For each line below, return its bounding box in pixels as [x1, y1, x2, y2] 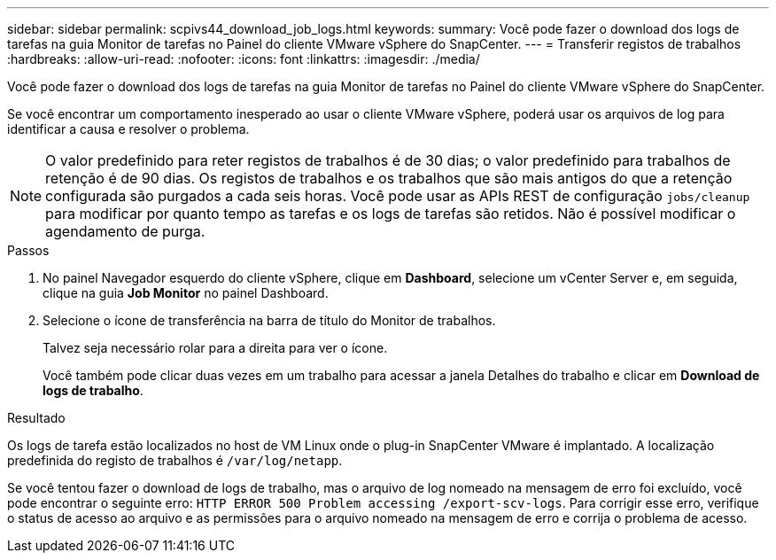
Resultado [7, 410, 66, 425]
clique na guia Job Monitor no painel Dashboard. [43, 285, 329, 300]
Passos [7, 243, 50, 258]
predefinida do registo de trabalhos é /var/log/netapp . [7, 453, 343, 468]
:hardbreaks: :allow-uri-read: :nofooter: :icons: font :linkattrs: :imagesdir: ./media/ [7, 51, 480, 66]
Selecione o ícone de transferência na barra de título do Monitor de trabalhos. [43, 313, 496, 328]
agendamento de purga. [45, 222, 206, 240]
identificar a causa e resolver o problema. [7, 121, 250, 136]
